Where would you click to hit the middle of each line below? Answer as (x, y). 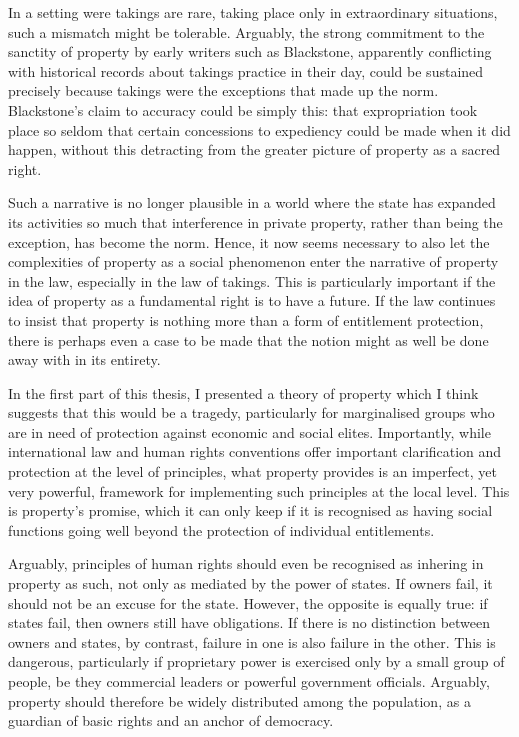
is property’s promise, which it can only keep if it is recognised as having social (250, 510)
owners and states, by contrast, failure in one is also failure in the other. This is (252, 641)
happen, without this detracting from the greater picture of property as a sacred (254, 149)
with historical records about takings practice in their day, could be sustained (246, 70)
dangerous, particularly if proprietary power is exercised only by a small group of (256, 661)
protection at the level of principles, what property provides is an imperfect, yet (252, 471)
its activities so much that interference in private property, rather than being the (255, 221)
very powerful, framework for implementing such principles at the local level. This (259, 490)
